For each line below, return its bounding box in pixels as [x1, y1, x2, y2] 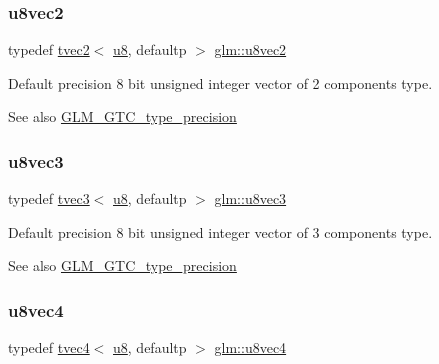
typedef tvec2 [8, 39, 90, 60]
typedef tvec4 [8, 337, 90, 358]
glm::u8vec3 [214, 188, 287, 209]
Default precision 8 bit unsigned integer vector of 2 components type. [8, 72, 433, 93]
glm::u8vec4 [214, 337, 287, 358]
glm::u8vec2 [214, 39, 287, 60]
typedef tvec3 [8, 188, 90, 209]
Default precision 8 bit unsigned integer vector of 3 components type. [8, 221, 433, 242]
